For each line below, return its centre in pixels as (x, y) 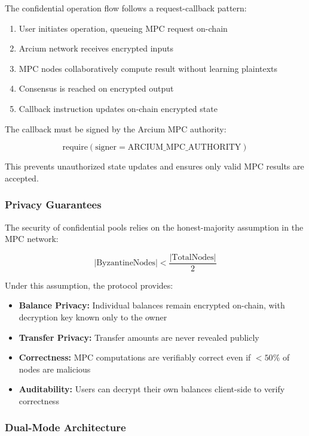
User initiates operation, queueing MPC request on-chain (123, 28)
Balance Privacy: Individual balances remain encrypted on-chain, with (152, 305)
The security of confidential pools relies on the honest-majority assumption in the (154, 227)
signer (106, 148)
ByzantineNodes (126, 263)
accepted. (22, 178)
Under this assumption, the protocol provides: (89, 285)
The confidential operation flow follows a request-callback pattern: (126, 8)
